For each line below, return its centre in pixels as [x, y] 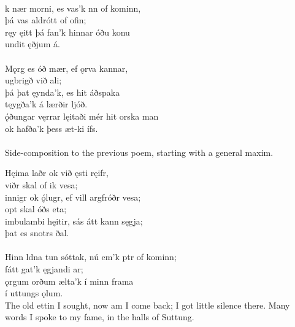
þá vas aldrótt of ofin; [46, 20]
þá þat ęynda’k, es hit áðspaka [63, 92]
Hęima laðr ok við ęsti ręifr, [57, 173]
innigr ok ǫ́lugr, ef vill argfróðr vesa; [73, 197]
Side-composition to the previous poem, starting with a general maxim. [139, 152]
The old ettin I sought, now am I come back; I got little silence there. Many [147, 305]
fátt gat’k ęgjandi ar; [44, 269]
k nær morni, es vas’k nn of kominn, [73, 8]
